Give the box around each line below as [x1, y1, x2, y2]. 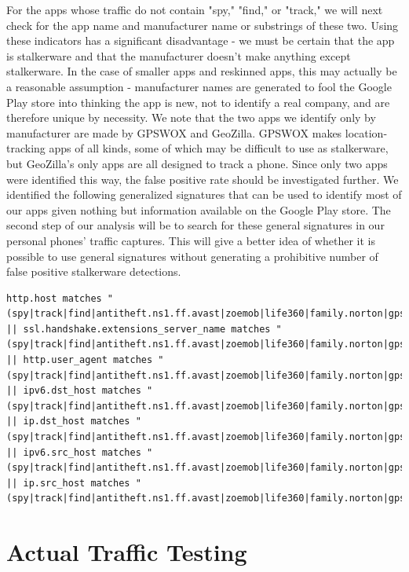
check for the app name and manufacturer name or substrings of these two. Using [6, 16, 399, 33]
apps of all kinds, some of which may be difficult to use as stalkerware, [49, 140, 389, 156]
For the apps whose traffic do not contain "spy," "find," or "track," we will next [6, 2, 383, 17]
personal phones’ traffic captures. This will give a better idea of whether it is [6, 232, 375, 248]
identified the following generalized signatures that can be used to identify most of [6, 186, 402, 203]
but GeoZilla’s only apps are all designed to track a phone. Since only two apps [6, 155, 388, 171]
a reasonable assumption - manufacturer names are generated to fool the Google [6, 78, 392, 94]
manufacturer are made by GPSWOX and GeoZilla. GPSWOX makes [6, 124, 342, 141]
